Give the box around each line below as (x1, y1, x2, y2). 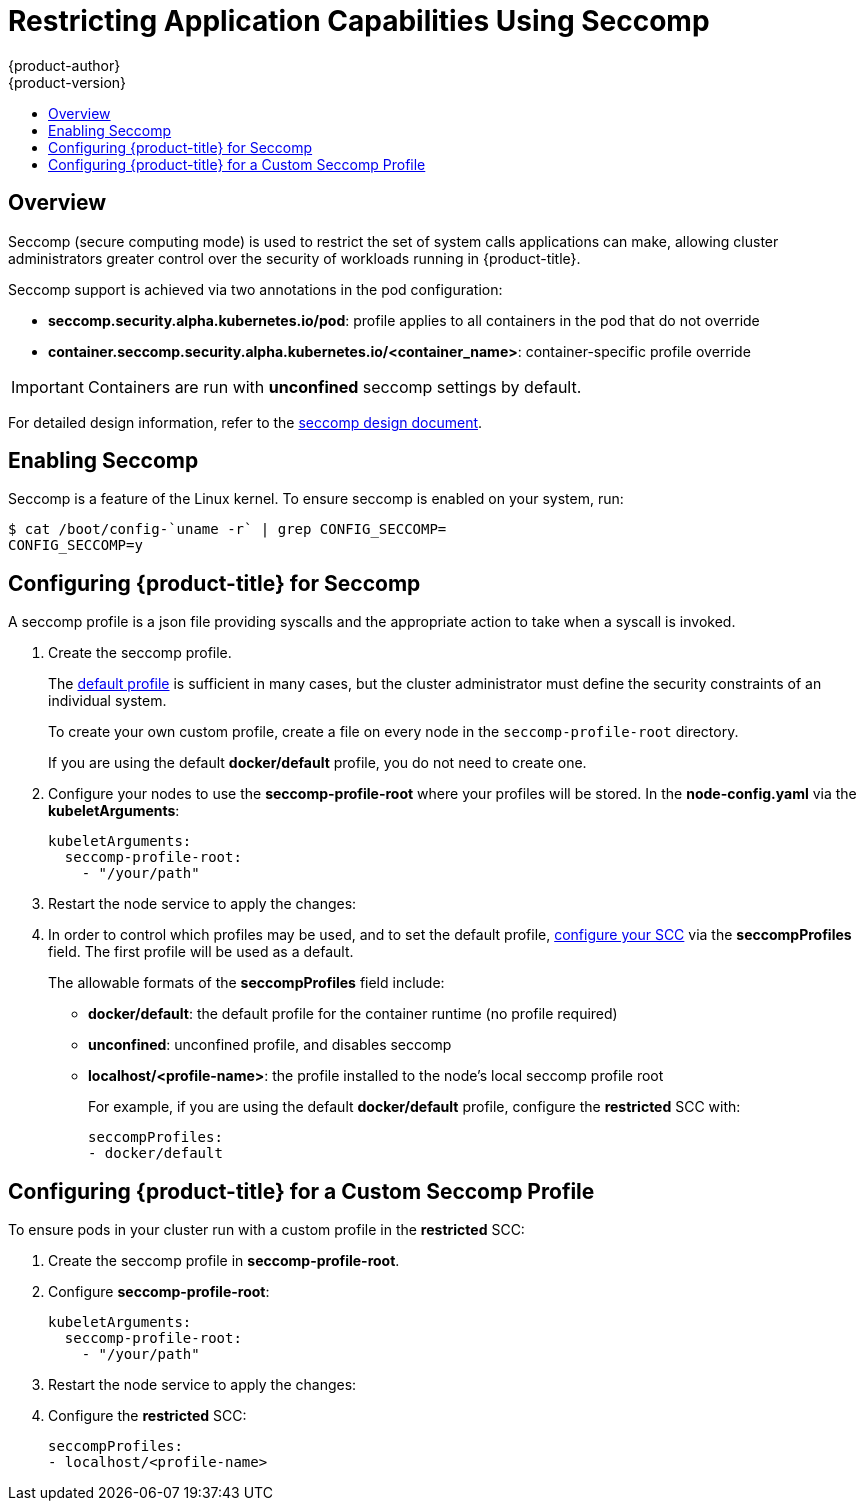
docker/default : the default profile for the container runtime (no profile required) (88, 1005, 618, 1023)
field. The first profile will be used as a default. (48, 943, 354, 961)
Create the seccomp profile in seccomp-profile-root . (48, 1252, 400, 1270)
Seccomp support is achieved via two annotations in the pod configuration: (8, 280, 503, 298)
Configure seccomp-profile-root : (48, 1283, 270, 1301)
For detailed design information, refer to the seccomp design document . (8, 413, 483, 431)
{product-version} (8, 73, 127, 91)
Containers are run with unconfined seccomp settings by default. (87, 376, 582, 397)
